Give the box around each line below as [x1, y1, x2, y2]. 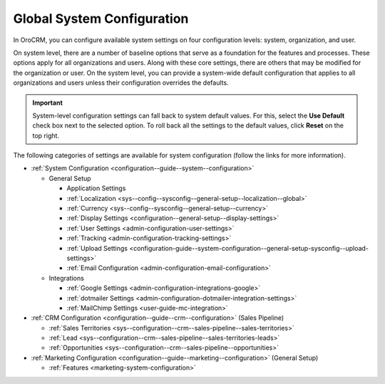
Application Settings [66, 184, 126, 192]
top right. [32, 131, 60, 140]
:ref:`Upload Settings [66, 244, 128, 252]
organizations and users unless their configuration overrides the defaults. [13, 78, 229, 87]
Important [32, 98, 63, 107]
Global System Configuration [13, 11, 189, 26]
